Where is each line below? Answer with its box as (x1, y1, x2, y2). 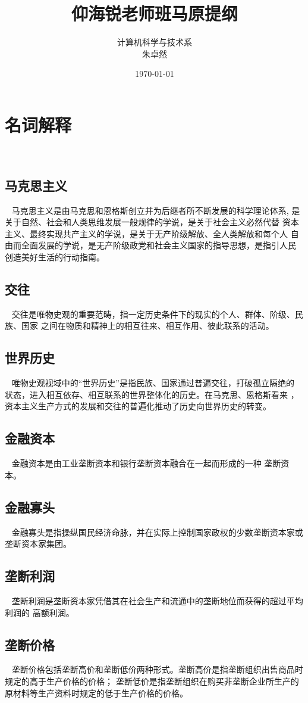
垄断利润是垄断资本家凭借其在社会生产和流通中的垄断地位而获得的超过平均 (11, 594, 303, 606)
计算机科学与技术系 (117, 36, 192, 48)
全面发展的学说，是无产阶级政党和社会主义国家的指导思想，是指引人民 (21, 239, 296, 251)
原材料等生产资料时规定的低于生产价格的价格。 (5, 686, 188, 699)
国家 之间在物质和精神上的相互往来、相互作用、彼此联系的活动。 (21, 319, 274, 332)
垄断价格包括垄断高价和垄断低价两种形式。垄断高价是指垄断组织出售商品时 (11, 663, 303, 676)
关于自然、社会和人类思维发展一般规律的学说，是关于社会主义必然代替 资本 (5, 216, 299, 228)
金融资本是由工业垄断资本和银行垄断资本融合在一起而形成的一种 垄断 (11, 457, 281, 469)
